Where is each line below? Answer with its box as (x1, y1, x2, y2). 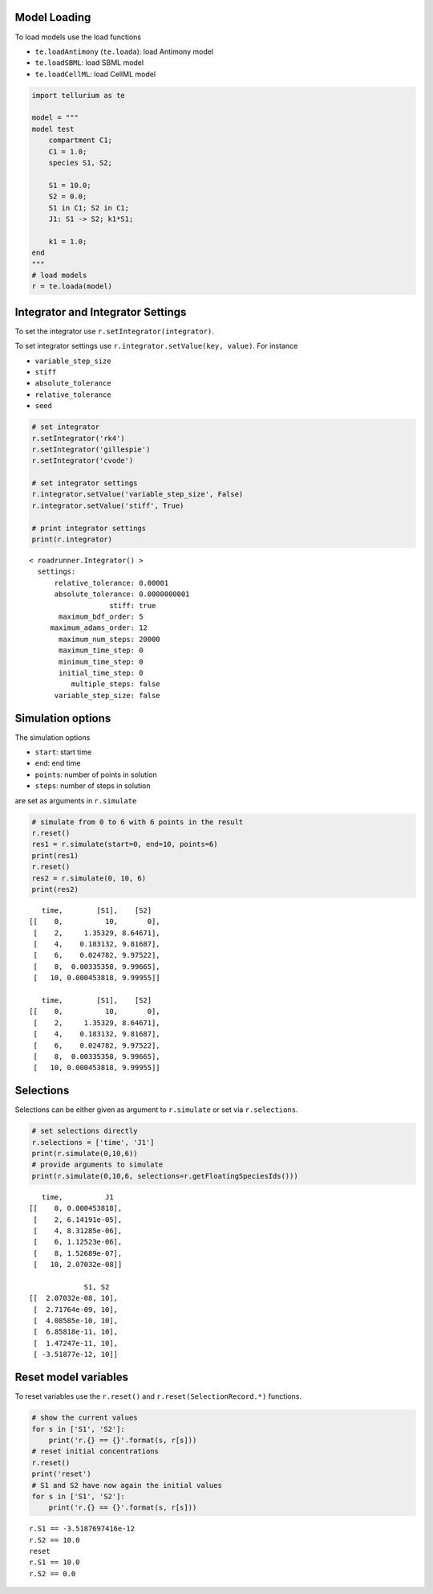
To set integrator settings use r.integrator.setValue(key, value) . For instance (14, 341, 298, 351)
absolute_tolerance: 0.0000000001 (54, 590, 190, 599)
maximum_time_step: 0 (59, 646, 144, 655)
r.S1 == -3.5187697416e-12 (29, 1524, 136, 1534)
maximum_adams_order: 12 (50, 623, 148, 632)
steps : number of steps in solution (34, 781, 151, 791)
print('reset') (31, 1469, 91, 1478)
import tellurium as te (31, 91, 126, 100)
